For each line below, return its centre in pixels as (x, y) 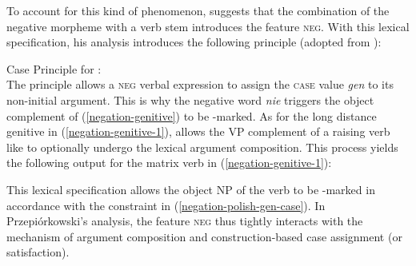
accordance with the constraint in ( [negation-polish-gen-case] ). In (166, 205)
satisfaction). (38, 252)
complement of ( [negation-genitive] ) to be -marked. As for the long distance (192, 115)
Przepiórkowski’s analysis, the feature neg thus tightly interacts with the (185, 221)
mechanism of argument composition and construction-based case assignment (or (204, 236)
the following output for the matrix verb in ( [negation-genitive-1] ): (169, 163)
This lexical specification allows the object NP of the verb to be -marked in (191, 189)
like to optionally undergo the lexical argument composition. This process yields (202, 147)
